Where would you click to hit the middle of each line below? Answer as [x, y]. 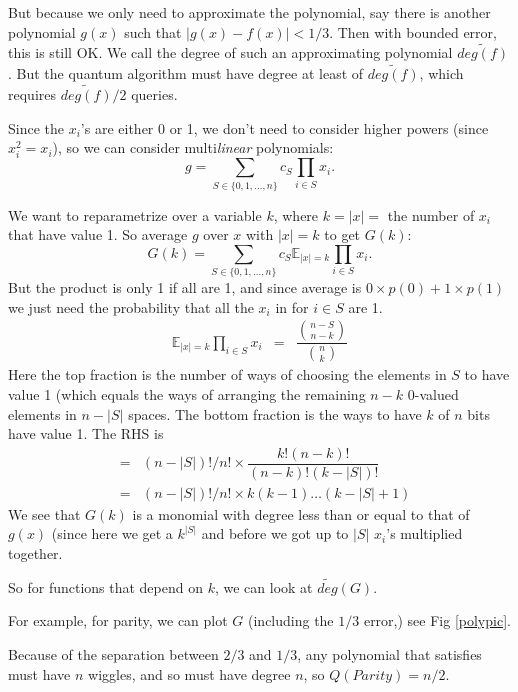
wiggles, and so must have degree [189, 673]
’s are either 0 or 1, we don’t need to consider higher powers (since [284, 127]
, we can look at [263, 586]
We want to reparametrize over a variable [135, 214]
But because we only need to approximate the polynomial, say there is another [249, 12]
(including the [291, 620]
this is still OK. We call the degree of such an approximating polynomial [230, 52]
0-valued [433, 393]
